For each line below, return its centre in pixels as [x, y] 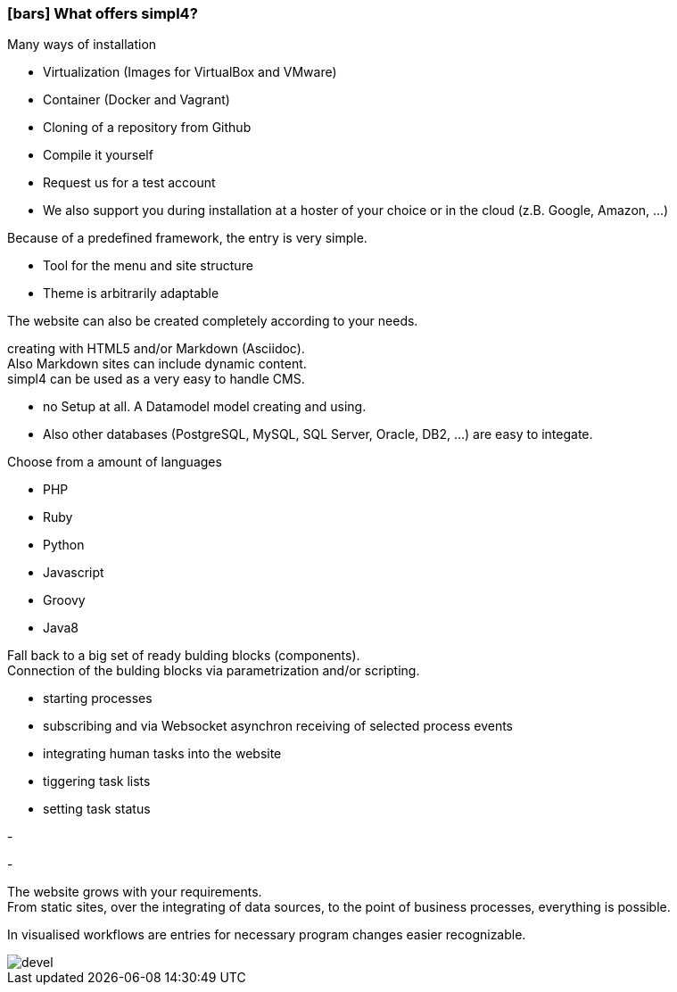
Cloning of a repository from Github [147, 128]
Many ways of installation [82, 45]
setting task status [97, 809]
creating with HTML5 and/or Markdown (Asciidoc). [156, 349]
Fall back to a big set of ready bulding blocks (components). [184, 656]
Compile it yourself [98, 155]
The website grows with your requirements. [135, 892]
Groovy [64, 600]
